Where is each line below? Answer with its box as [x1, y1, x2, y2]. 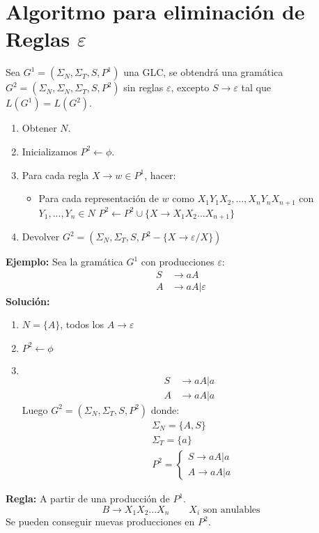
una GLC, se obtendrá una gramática [123, 65, 283, 79]
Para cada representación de [38, 191, 159, 206]
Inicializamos [22, 144, 77, 158]
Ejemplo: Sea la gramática [6, 254, 123, 268]
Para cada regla [22, 167, 89, 182]
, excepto [171, 80, 210, 95]
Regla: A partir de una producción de [6, 491, 170, 505]
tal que [241, 80, 271, 95]
